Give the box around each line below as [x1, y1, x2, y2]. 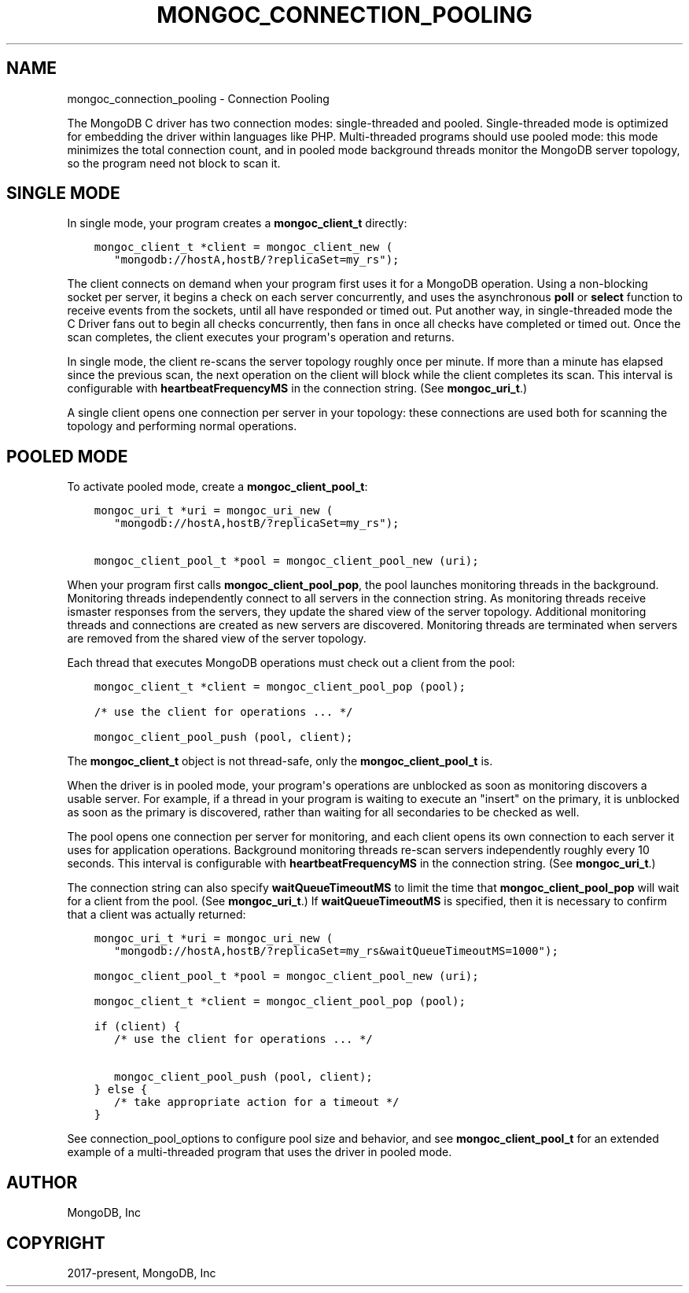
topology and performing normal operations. [67, 419, 297, 433]
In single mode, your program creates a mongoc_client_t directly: [67, 216, 407, 230]
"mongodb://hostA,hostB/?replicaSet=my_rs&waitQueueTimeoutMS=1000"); [114, 945, 558, 958]
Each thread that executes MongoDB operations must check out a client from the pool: [67, 656, 515, 670]
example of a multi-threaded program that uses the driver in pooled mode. [67, 1145, 452, 1159]
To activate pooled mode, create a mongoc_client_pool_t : [67, 480, 368, 494]
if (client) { [94, 1020, 181, 1033]
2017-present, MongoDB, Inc [67, 1265, 216, 1280]
